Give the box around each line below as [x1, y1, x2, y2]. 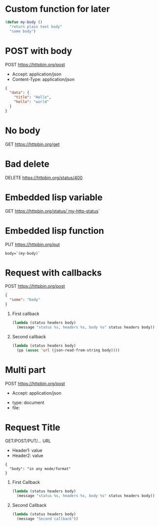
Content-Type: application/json [12, 76, 75, 82]
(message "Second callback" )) [17, 516, 78, 522]
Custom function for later [5, 3, 110, 15]
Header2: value [12, 452, 44, 459]
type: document [12, 400, 45, 405]
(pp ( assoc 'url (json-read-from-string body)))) [17, 348, 120, 352]
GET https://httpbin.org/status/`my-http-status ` [5, 208, 100, 214]
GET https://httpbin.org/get [5, 141, 60, 147]
